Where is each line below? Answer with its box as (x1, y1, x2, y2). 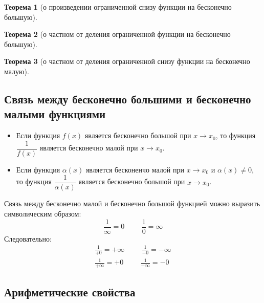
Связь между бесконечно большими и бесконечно (4, 91, 251, 106)
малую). (4, 66, 29, 76)
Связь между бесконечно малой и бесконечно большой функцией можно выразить (4, 198, 260, 209)
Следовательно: (4, 233, 52, 244)
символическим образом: (4, 208, 81, 219)
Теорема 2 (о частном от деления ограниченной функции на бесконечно (4, 29, 231, 39)
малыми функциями (4, 106, 106, 122)
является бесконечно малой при (39, 142, 138, 153)
